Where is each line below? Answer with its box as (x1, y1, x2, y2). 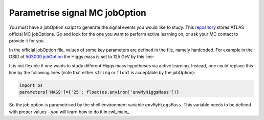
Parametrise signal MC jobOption (9, 7, 147, 18)
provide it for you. (9, 38, 45, 44)
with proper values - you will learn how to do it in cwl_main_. (9, 109, 131, 115)
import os (19, 82, 43, 88)
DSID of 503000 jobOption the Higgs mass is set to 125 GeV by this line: (9, 54, 154, 60)
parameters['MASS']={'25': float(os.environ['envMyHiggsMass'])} (19, 89, 179, 95)
